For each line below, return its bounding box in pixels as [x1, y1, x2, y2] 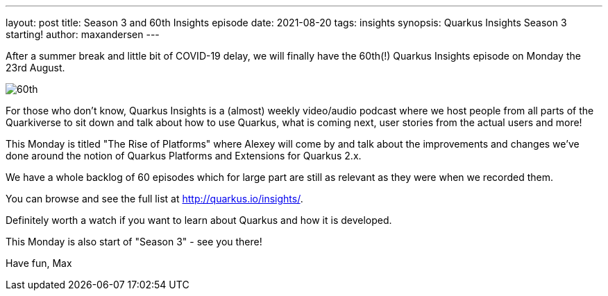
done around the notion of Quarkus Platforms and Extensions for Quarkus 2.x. [6, 150, 362, 162]
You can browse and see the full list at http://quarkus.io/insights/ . [6, 193, 303, 204]
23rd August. [6, 62, 65, 73]
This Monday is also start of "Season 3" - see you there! [6, 236, 262, 247]
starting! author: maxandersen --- [6, 28, 160, 40]
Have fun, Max [6, 257, 72, 269]
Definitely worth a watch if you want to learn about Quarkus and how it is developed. [6, 214, 392, 226]
